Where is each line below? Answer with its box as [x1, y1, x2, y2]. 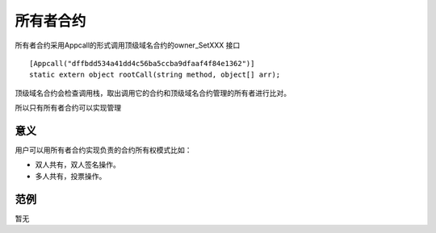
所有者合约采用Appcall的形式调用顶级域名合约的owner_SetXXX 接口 [15, 40, 241, 50]
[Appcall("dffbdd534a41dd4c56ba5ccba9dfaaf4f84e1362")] [29, 59, 255, 68]
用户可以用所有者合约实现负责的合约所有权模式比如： [15, 145, 192, 155]
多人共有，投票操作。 [35, 171, 107, 181]
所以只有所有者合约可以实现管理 [15, 103, 121, 113]
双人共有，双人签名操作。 [35, 160, 120, 169]
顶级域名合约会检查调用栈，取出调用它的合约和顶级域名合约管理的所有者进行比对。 [15, 88, 291, 98]
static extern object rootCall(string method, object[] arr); [29, 70, 281, 80]
